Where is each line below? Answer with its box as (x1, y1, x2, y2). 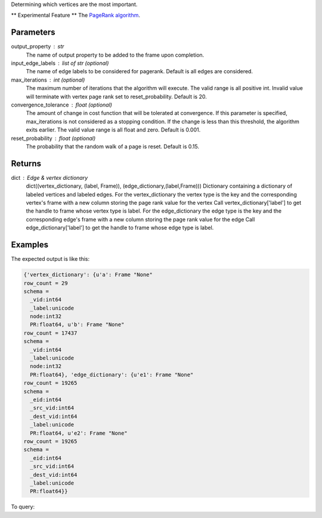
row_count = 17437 (23, 329, 78, 336)
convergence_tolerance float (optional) (11, 101, 113, 108)
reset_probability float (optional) (11, 135, 96, 142)
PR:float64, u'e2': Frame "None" (30, 429, 128, 436)
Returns (11, 158, 42, 168)
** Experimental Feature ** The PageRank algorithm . (11, 12, 140, 19)
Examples (11, 240, 49, 250)
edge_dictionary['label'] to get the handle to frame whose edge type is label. (26, 224, 214, 232)
